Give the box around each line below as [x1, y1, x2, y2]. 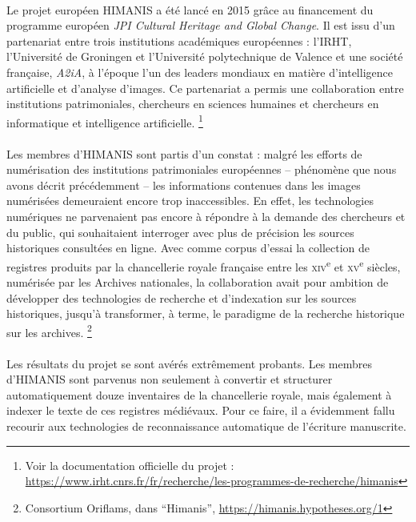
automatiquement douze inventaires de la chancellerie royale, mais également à [6, 386, 392, 403]
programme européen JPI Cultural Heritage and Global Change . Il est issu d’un [6, 17, 395, 34]
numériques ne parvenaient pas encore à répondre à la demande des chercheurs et [6, 207, 406, 224]
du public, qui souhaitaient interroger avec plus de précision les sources [6, 223, 354, 240]
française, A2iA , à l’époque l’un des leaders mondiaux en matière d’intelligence [6, 63, 393, 80]
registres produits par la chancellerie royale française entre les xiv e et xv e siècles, [6, 255, 401, 275]
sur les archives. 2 [6, 321, 92, 340]
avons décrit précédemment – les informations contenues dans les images [6, 176, 361, 193]
